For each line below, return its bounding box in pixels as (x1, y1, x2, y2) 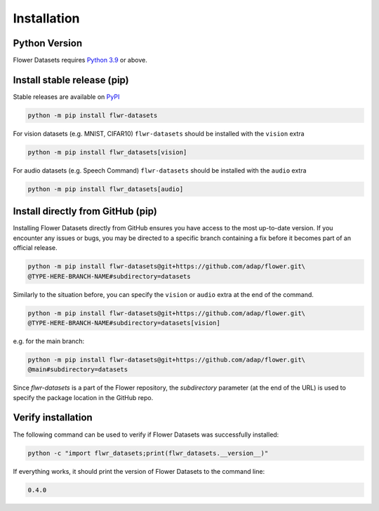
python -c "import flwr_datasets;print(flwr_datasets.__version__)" (27, 449, 269, 457)
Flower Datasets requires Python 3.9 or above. (13, 56, 147, 65)
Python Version (13, 37, 83, 49)
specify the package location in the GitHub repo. (13, 393, 154, 401)
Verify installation (13, 411, 93, 424)
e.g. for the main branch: (13, 337, 85, 345)
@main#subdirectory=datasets (27, 366, 128, 373)
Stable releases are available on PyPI (13, 92, 120, 101)
